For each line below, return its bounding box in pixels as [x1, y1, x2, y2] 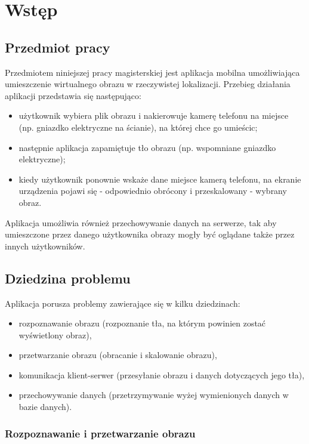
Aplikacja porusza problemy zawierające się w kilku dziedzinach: [5, 297, 240, 309]
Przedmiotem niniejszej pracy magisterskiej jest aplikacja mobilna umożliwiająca [5, 66, 300, 78]
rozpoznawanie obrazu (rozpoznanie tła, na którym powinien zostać [18, 317, 266, 329]
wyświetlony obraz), [18, 328, 92, 341]
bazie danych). [18, 400, 72, 413]
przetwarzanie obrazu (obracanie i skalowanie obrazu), [18, 349, 217, 361]
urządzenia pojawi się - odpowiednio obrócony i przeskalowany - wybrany [18, 184, 287, 197]
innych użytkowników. [5, 239, 85, 252]
